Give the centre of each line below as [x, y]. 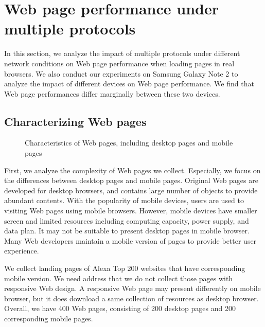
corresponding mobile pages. [49, 318]
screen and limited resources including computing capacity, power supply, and [127, 220]
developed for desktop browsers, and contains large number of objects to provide [131, 190]
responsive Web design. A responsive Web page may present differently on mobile [132, 288]
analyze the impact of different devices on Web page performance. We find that [129, 84]
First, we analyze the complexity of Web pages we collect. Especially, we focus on [132, 170]
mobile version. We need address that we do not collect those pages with [119, 278]
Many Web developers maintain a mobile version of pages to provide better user [130, 240]
